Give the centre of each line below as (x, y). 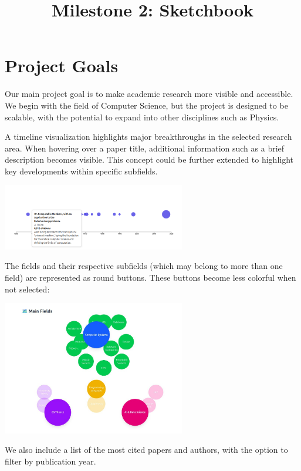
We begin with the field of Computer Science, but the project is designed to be (146, 105)
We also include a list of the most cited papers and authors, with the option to (146, 450)
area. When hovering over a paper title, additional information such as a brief (145, 148)
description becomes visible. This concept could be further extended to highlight (149, 159)
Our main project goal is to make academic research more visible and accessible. (149, 94)
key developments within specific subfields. (81, 171)
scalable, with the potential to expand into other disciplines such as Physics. (142, 117)
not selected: (27, 289)
